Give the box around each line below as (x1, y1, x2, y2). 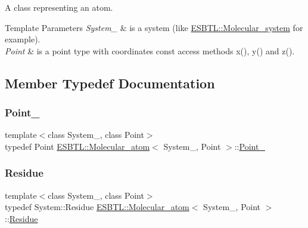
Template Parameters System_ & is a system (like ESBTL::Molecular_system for (5, 21, 303, 33)
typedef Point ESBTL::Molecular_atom (5, 140, 150, 152)
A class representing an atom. (5, 1, 113, 13)
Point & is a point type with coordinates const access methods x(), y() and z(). (5, 44, 295, 57)
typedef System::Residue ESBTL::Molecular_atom (5, 201, 189, 213)
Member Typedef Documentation (5, 73, 215, 92)
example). (5, 33, 41, 45)
